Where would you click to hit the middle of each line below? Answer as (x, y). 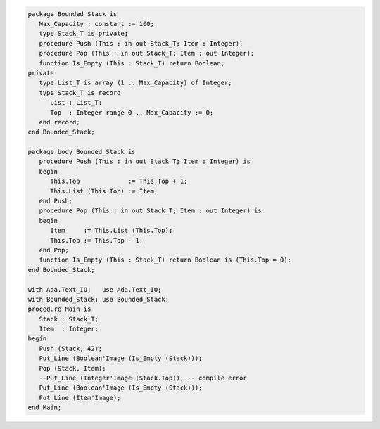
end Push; (56, 201)
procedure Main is (59, 309)
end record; (59, 122)
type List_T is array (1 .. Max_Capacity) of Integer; (135, 83)
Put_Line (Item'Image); (80, 398)
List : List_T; (76, 103)
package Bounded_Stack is (72, 14)
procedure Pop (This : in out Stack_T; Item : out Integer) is (150, 211)
